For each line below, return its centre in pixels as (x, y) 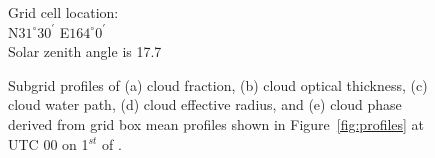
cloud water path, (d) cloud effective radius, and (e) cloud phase (205, 104)
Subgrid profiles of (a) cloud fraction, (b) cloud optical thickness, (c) (218, 84)
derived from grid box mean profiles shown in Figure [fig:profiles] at (216, 123)
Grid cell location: (63, 12)
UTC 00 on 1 (48, 143)
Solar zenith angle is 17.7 (85, 51)
